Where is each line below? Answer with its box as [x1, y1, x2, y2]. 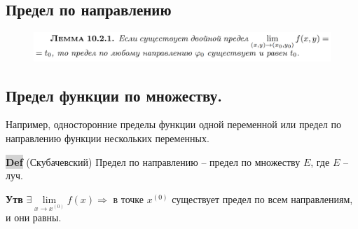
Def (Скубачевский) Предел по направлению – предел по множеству [6, 154, 301, 169]
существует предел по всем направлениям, [172, 191, 353, 206]
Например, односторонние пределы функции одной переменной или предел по [6, 117, 342, 132]
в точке [113, 191, 144, 206]
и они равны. [6, 210, 62, 225]
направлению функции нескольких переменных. [6, 131, 209, 145]
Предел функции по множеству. [6, 84, 222, 106]
